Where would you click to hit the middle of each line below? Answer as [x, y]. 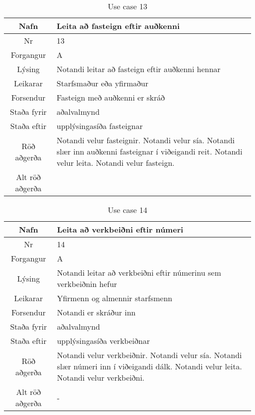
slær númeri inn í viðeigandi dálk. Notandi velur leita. [150, 366]
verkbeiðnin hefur [87, 284]
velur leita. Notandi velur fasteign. [115, 163]
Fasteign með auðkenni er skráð [111, 97]
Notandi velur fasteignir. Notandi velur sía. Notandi [146, 140]
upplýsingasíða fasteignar [100, 126]
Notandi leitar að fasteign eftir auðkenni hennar [139, 69]
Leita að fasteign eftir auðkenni [118, 26]
